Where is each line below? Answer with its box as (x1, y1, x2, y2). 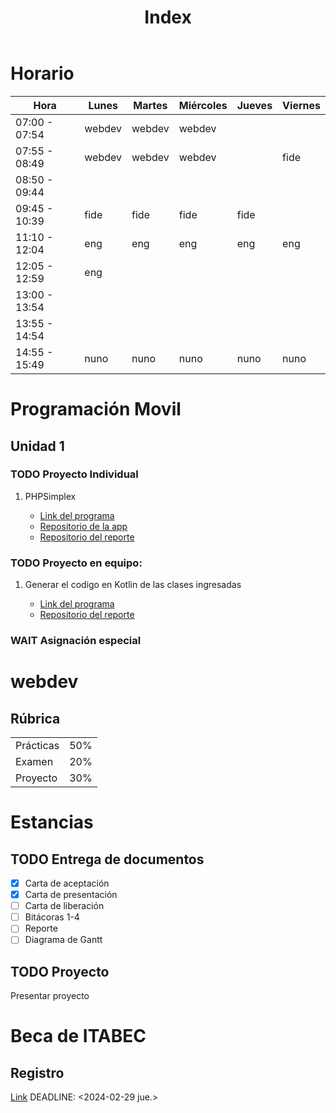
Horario (10, 62, 75, 85)
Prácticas (15, 739, 60, 753)
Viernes (282, 98, 321, 112)
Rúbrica (10, 710, 61, 727)
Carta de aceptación (24, 877, 110, 890)
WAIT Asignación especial (10, 634, 142, 648)
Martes (133, 98, 168, 112)
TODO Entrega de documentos (10, 851, 205, 868)
